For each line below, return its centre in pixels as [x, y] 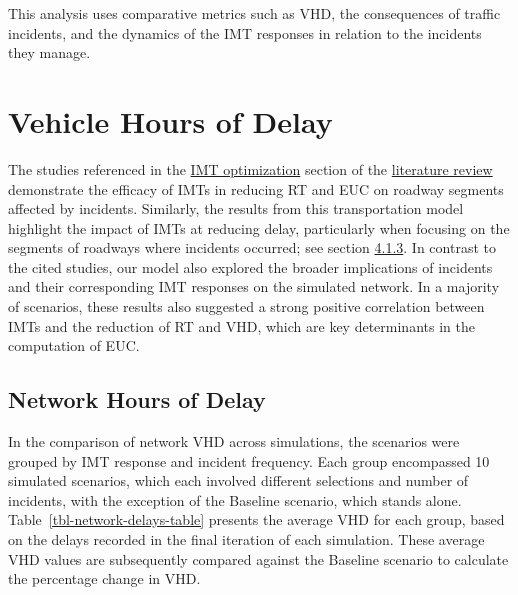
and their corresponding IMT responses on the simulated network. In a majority [254, 286]
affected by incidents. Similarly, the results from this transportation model [236, 208]
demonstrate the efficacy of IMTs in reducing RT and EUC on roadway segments [256, 188]
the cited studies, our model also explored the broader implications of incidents [250, 266]
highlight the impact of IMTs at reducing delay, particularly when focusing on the [259, 227]
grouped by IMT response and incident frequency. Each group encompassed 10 [249, 460]
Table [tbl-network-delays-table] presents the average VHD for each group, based [256, 519]
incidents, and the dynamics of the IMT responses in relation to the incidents [245, 32]
